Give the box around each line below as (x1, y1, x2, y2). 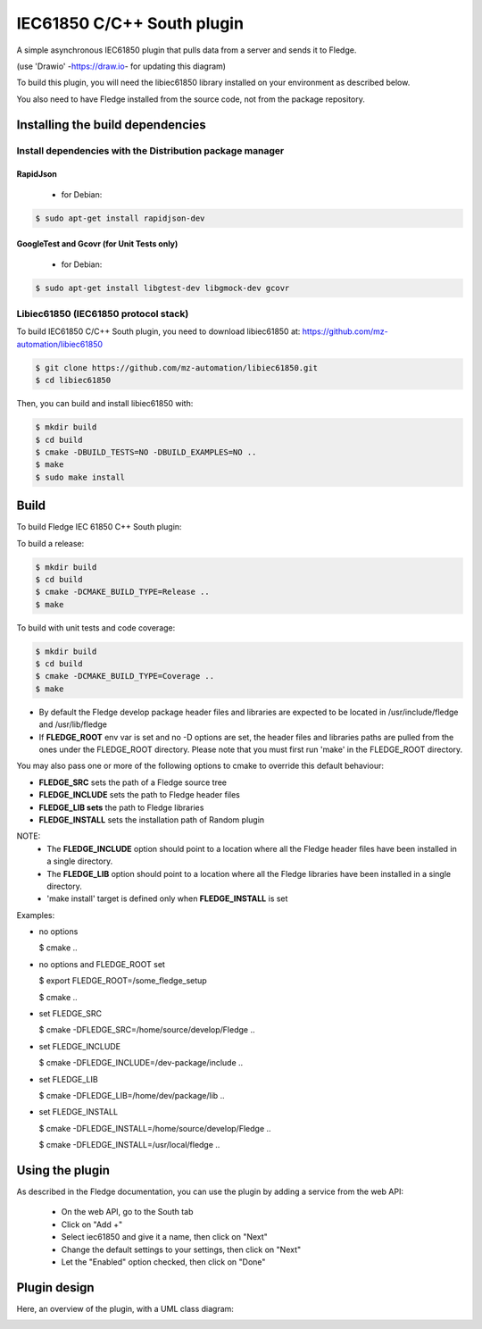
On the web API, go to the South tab (61, 1207, 194, 1217)
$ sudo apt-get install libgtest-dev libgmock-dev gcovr (35, 282, 290, 293)
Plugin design (16, 1280, 95, 1295)
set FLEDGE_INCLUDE (38, 1041, 120, 1051)
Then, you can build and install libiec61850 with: (16, 398, 194, 409)
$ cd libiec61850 (35, 375, 112, 386)
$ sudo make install (35, 472, 125, 482)
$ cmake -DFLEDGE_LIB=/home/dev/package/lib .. (38, 1091, 225, 1100)
